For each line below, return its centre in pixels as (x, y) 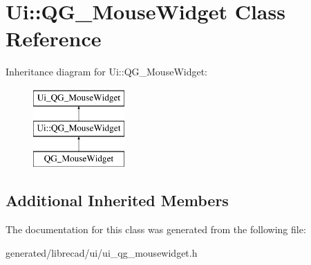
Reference (54, 38)
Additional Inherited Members (117, 200)
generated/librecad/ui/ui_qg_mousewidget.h (102, 252)
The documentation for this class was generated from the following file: (156, 229)
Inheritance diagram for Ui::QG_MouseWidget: (106, 72)
